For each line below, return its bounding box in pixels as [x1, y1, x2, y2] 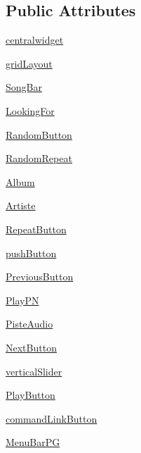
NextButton [6, 340, 57, 354]
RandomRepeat [6, 151, 72, 166]
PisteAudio [6, 316, 53, 331]
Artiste [6, 198, 36, 213]
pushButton [6, 245, 57, 260]
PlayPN [6, 292, 39, 307]
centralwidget [6, 32, 64, 47]
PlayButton [6, 387, 55, 402]
